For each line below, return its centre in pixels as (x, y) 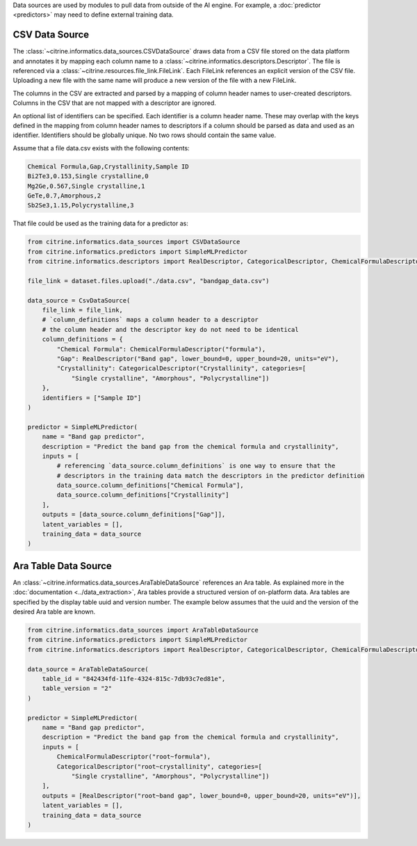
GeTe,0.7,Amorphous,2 (64, 195)
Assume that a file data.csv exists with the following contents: (101, 148)
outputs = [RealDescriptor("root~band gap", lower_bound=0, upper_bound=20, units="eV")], (202, 796)
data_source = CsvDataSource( (79, 300)
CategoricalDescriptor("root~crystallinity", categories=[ (160, 766)
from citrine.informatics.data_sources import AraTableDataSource (143, 630)
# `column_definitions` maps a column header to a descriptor (150, 320)
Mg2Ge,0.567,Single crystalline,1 (86, 186)
